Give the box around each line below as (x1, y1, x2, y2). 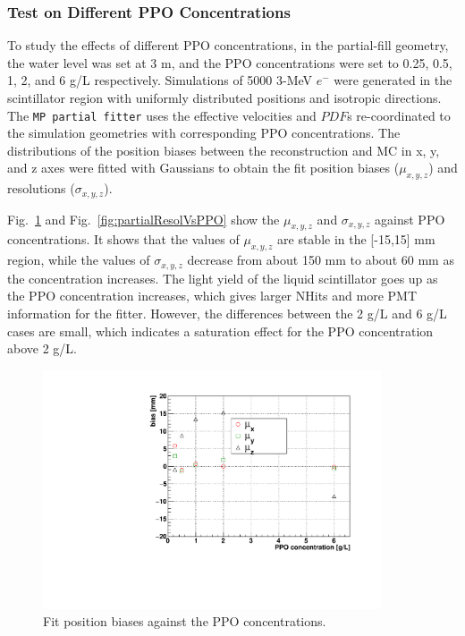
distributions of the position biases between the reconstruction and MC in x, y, (7, 140, 440, 159)
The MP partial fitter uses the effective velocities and (7, 106, 317, 124)
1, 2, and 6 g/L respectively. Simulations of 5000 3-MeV (7, 71, 313, 89)
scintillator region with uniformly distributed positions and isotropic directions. (7, 89, 442, 106)
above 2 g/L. (7, 339, 77, 358)
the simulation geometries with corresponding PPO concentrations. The (7, 123, 401, 142)
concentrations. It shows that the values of (7, 230, 240, 249)
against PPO (375, 209, 445, 228)
